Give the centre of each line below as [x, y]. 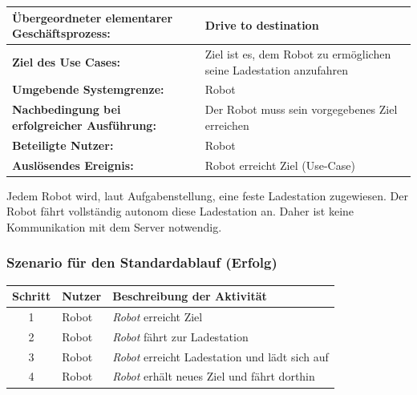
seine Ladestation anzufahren [276, 69]
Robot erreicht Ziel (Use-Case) [280, 165]
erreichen [227, 125]
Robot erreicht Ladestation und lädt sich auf [221, 356]
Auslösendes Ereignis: [73, 165]
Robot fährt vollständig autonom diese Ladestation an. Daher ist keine [180, 211]
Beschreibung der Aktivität [190, 296]
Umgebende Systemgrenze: [88, 89]
